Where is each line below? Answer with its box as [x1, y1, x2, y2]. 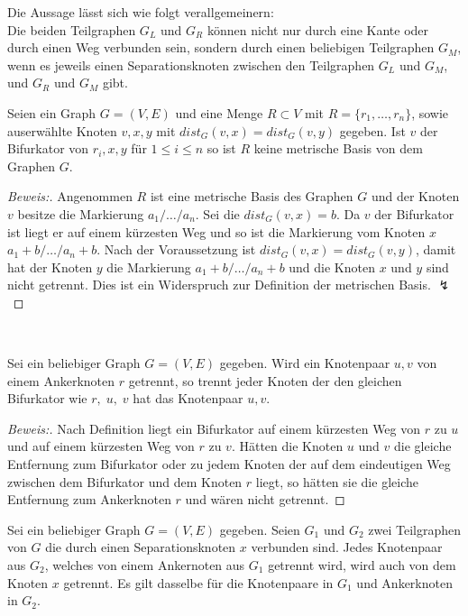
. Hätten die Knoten [231, 437, 344, 455]
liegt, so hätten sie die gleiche [255, 472, 418, 491]
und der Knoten [371, 187, 460, 206]
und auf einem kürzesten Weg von [7, 437, 195, 455]
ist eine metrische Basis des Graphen [150, 187, 353, 206]
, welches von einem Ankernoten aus [44, 556, 245, 575]
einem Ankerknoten [7, 371, 115, 390]
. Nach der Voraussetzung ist [96, 240, 256, 259]
